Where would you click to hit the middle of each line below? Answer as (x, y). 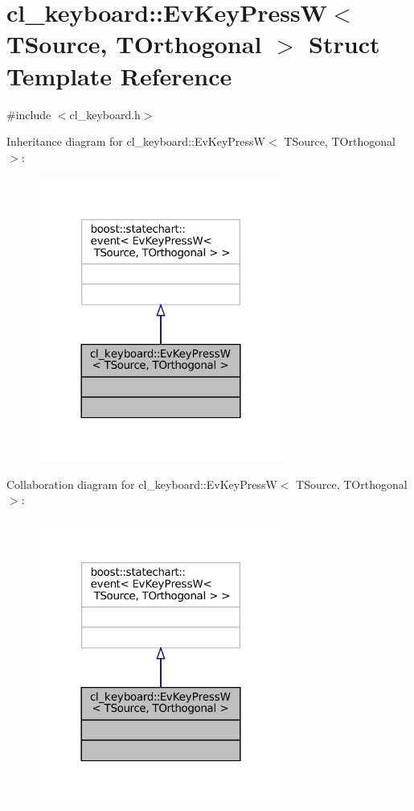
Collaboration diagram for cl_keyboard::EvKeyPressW (142, 484)
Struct (344, 44)
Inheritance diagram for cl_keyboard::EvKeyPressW (136, 141)
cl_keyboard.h (105, 114)
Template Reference (119, 75)
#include (29, 114)
